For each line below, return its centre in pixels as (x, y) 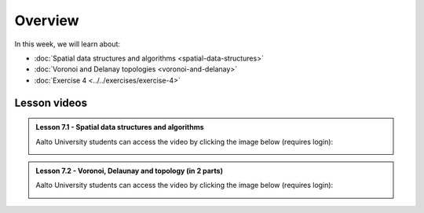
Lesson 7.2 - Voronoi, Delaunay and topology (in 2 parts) (130, 171)
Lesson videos (51, 103)
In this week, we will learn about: (68, 44)
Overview (47, 20)
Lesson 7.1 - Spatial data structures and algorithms (120, 127)
